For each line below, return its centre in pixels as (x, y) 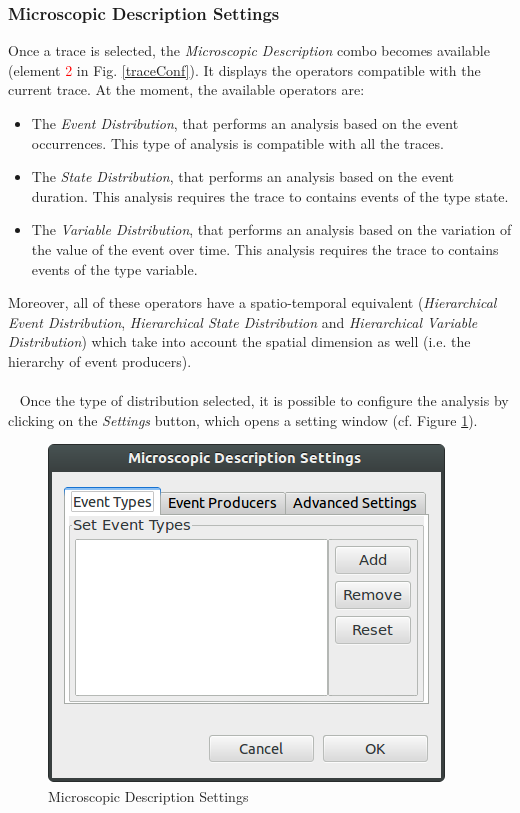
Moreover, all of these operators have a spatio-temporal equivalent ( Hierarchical (252, 302)
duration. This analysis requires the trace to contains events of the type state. (270, 195)
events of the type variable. (114, 268)
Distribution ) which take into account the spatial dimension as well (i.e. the (239, 341)
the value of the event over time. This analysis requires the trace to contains (265, 248)
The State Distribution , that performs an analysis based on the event (243, 176)
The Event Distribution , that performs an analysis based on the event (245, 123)
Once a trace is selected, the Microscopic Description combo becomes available (249, 50)
